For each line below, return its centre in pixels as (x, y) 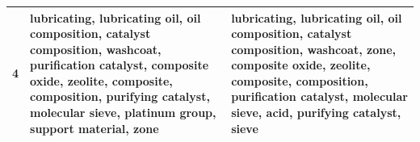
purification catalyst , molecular (319, 96)
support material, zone (94, 128)
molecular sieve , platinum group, (123, 113)
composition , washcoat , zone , (314, 49)
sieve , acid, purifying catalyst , (316, 113)
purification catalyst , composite (120, 65)
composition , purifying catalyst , (120, 96)
